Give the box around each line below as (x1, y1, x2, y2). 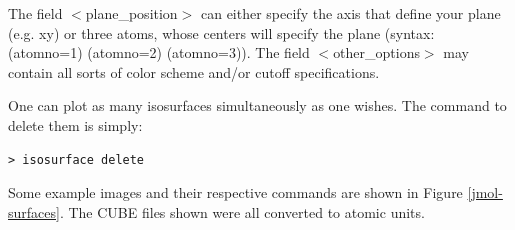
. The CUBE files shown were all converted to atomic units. (59, 201, 425, 222)
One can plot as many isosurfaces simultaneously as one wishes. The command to (8, 95, 507, 116)
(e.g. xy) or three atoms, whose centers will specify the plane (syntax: (8, 22, 435, 43)
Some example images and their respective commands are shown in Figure (8, 182, 463, 203)
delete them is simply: (8, 114, 143, 135)
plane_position (85, 3, 178, 23)
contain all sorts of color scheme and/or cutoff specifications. (8, 61, 380, 82)
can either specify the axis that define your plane (200, 3, 501, 23)
